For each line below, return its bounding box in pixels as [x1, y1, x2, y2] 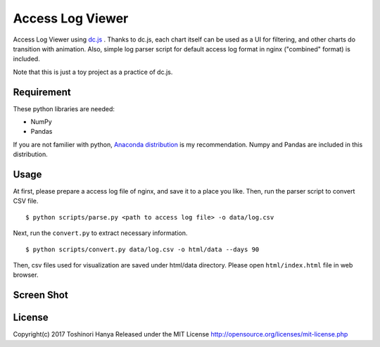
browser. [13, 271, 39, 279]
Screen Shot [13, 289, 68, 301]
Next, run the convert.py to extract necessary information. [13, 229, 188, 237]
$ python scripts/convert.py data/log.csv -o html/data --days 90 [25, 245, 260, 253]
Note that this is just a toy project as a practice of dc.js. [13, 68, 173, 76]
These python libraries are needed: [13, 104, 115, 113]
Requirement [13, 86, 72, 98]
